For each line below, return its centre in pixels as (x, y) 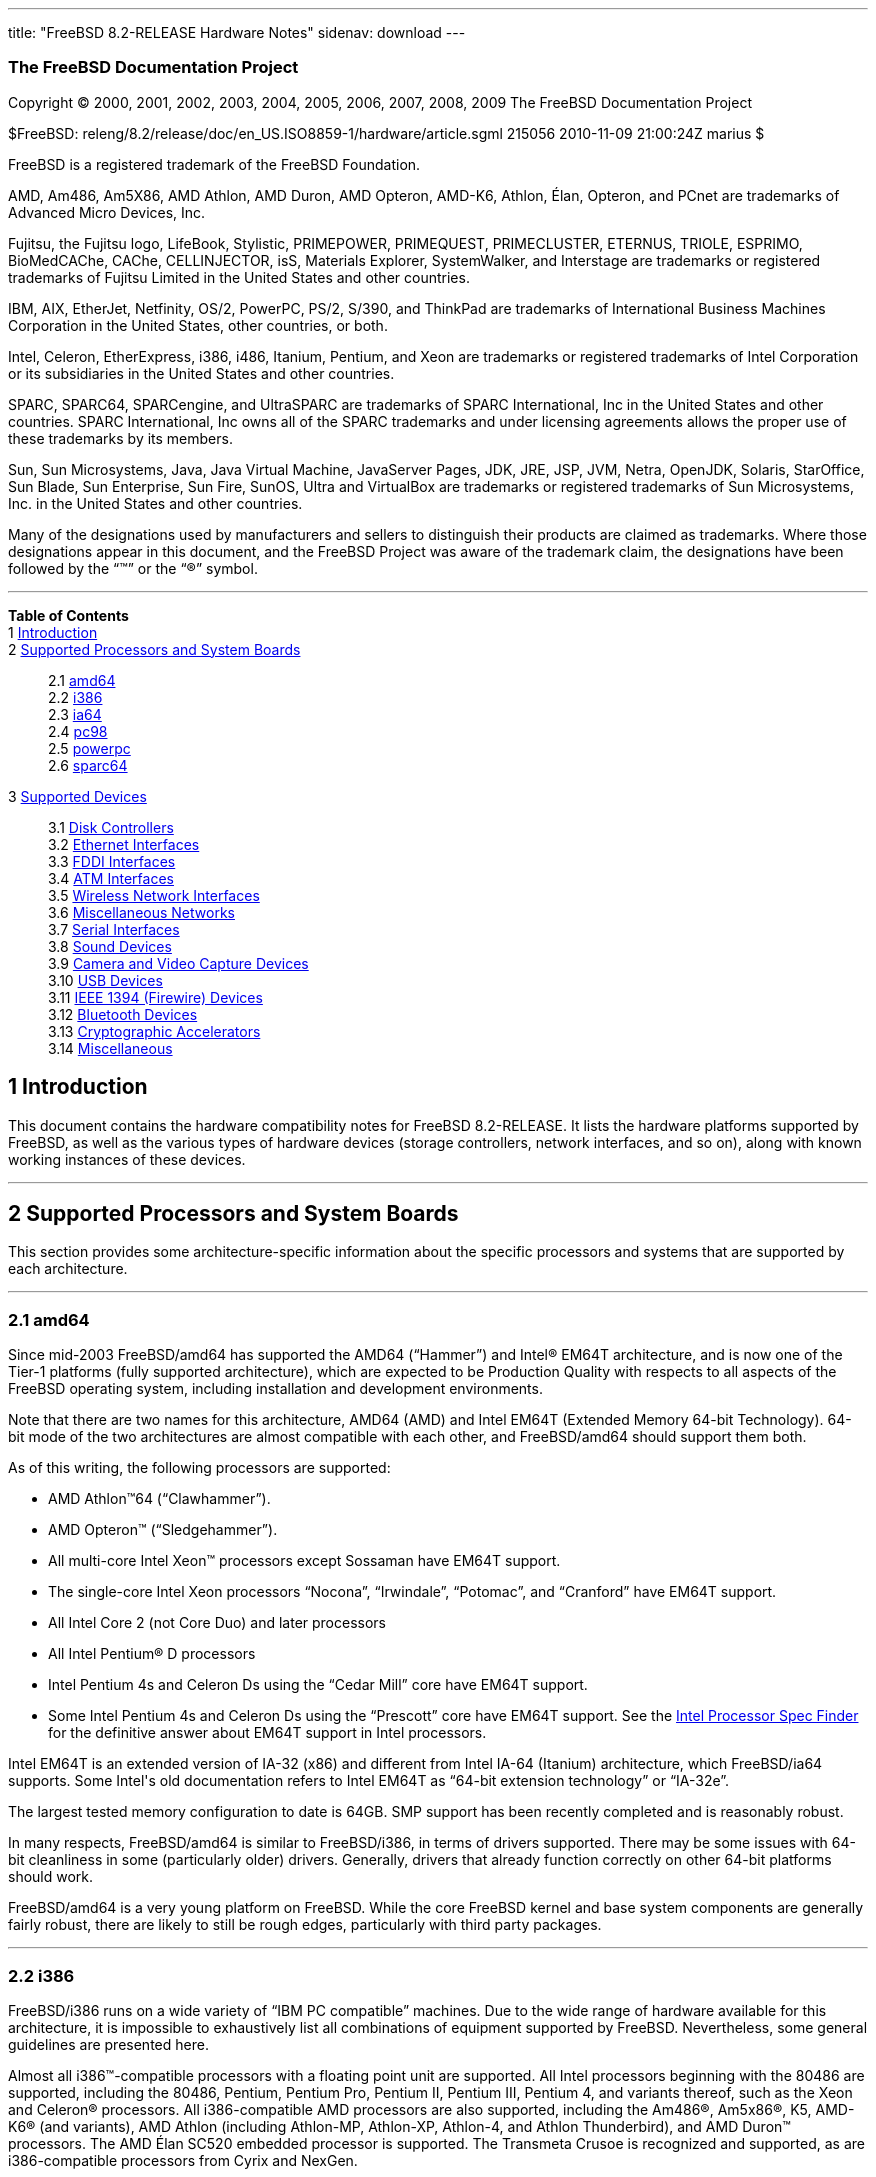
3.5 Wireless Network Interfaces (154, 895)
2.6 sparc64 (88, 765)
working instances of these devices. (127, 1159)
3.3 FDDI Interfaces (112, 861)
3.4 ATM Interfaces (111, 878)
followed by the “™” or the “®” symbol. (133, 568)
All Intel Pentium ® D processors (152, 1654)
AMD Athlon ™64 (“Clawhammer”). (159, 1499)
